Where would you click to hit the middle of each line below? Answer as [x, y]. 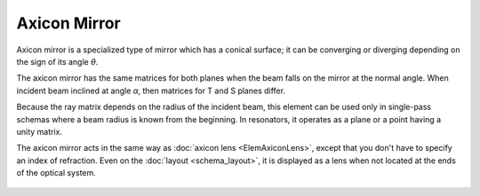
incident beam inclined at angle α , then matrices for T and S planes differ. [151, 90]
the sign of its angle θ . [57, 61]
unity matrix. [39, 131]
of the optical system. [56, 173]
